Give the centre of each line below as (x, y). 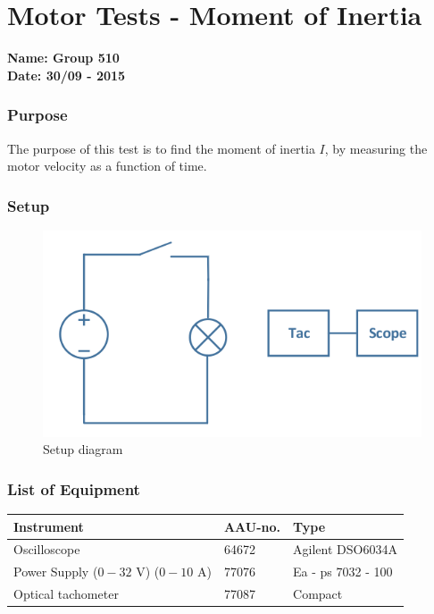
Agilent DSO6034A (345, 549)
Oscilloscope (47, 549)
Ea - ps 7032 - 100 (343, 572)
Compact (318, 594)
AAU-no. (252, 526)
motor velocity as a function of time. (107, 166)
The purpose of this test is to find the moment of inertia (161, 148)
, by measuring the (376, 148)
